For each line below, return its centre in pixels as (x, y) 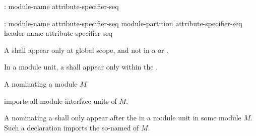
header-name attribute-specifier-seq (58, 33)
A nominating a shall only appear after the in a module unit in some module (123, 118)
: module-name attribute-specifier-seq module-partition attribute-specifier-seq (123, 23)
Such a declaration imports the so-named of (72, 127)
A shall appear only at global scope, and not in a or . (86, 50)
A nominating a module (41, 83)
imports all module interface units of (60, 100)
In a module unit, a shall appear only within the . (81, 67)
